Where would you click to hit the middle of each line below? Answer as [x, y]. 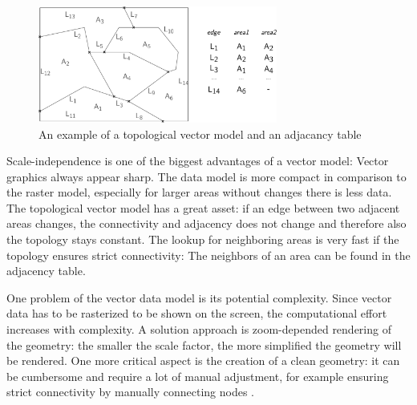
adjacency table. [46, 271]
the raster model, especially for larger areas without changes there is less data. [199, 192]
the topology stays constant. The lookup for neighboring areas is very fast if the [203, 239]
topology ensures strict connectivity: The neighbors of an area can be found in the [208, 255]
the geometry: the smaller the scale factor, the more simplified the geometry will [204, 344]
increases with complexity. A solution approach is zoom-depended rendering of [199, 329]
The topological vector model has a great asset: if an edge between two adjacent [203, 207]
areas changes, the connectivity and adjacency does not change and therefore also [206, 223]
